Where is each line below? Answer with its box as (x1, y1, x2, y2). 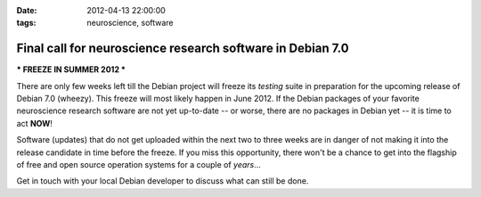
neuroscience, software (86, 18, 174, 29)
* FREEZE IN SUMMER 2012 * (16, 64, 126, 75)
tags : (16, 18, 37, 29)
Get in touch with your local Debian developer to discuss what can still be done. (16, 176, 309, 186)
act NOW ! (16, 118, 53, 128)
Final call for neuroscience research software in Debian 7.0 (16, 41, 349, 56)
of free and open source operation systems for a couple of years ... (16, 160, 262, 170)
